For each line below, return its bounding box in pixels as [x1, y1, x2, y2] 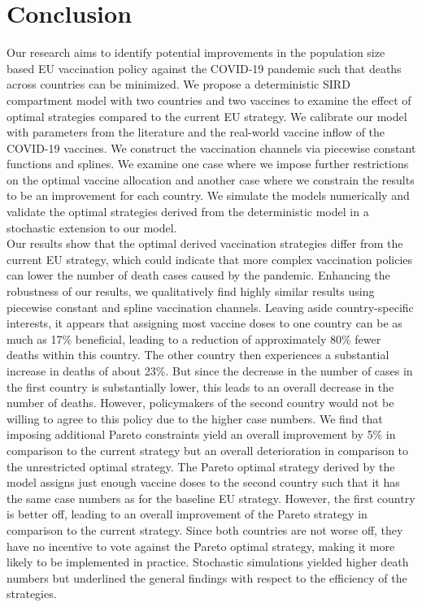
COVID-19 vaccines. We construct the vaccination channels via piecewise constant [7, 139, 416, 156]
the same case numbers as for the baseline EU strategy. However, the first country [7, 489, 415, 506]
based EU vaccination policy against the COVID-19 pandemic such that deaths [7, 59, 402, 76]
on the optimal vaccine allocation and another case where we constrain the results [7, 171, 415, 188]
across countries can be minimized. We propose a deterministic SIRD [7, 76, 350, 93]
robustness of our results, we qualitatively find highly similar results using [7, 283, 375, 300]
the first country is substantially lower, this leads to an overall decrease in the [7, 378, 394, 395]
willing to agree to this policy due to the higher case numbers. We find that [7, 410, 383, 427]
